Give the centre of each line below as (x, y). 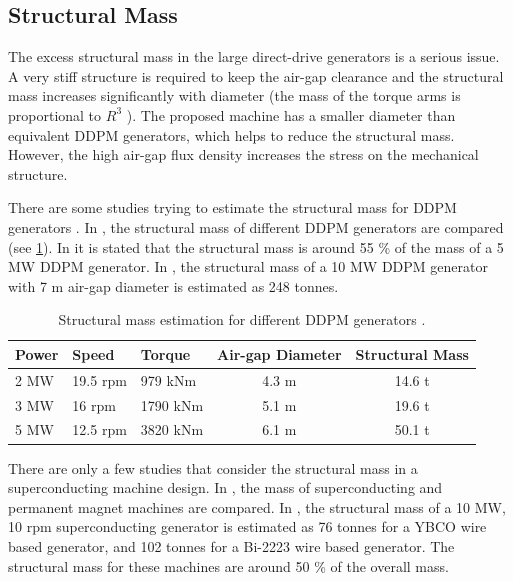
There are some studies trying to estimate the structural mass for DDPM (232, 207)
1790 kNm (172, 404)
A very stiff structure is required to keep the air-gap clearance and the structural (256, 75)
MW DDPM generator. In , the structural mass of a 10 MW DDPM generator (248, 266)
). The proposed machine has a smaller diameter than (291, 114)
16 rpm (94, 404)
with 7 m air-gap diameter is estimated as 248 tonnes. (173, 285)
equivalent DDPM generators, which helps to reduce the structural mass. (231, 134)
